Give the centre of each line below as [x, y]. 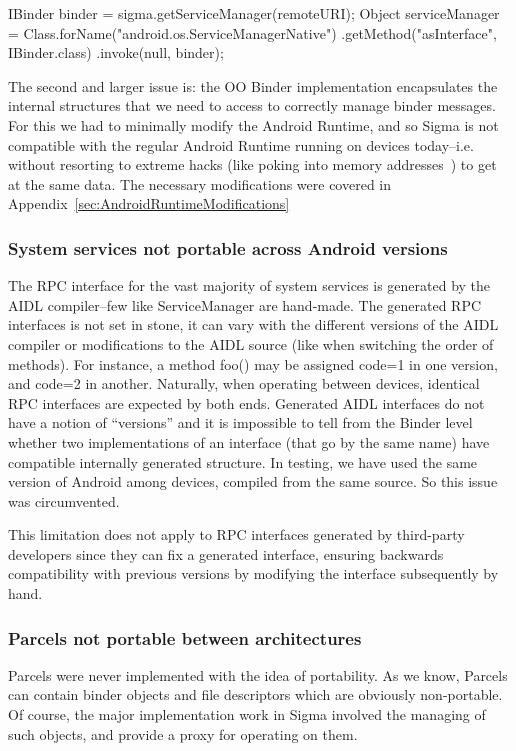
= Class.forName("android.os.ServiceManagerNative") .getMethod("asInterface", [252, 32]
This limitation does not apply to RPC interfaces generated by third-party [236, 534]
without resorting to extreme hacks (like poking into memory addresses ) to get [252, 164]
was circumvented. [64, 500]
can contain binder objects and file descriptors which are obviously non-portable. [255, 694]
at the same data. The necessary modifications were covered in [200, 183]
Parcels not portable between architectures [185, 637]
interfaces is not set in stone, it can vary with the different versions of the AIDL [253, 324]
